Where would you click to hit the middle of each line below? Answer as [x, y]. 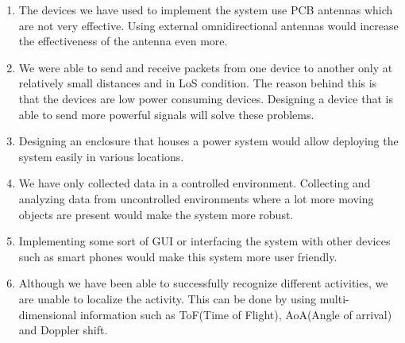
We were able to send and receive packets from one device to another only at [206, 67]
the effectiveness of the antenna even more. [123, 41]
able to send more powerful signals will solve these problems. [166, 114]
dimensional [48, 314]
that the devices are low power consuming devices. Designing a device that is [206, 98]
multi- [334, 298]
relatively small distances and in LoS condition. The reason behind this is [198, 83]
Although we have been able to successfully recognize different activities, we [203, 283]
